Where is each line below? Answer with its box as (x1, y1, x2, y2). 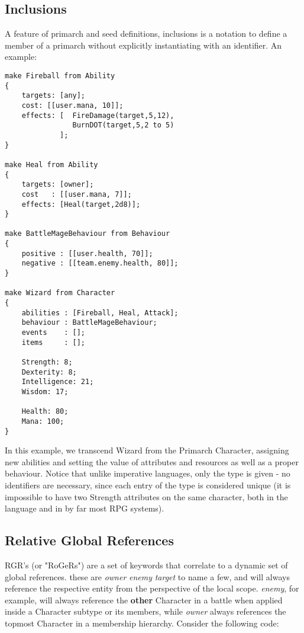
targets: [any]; (21, 91, 86, 100)
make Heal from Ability (5, 160, 98, 169)
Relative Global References (5, 531, 174, 549)
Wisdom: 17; (21, 387, 69, 396)
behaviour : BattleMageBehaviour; (21, 318, 157, 327)
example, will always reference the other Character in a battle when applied (5, 593, 283, 606)
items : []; (21, 338, 86, 347)
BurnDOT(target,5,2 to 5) (72, 121, 174, 130)
